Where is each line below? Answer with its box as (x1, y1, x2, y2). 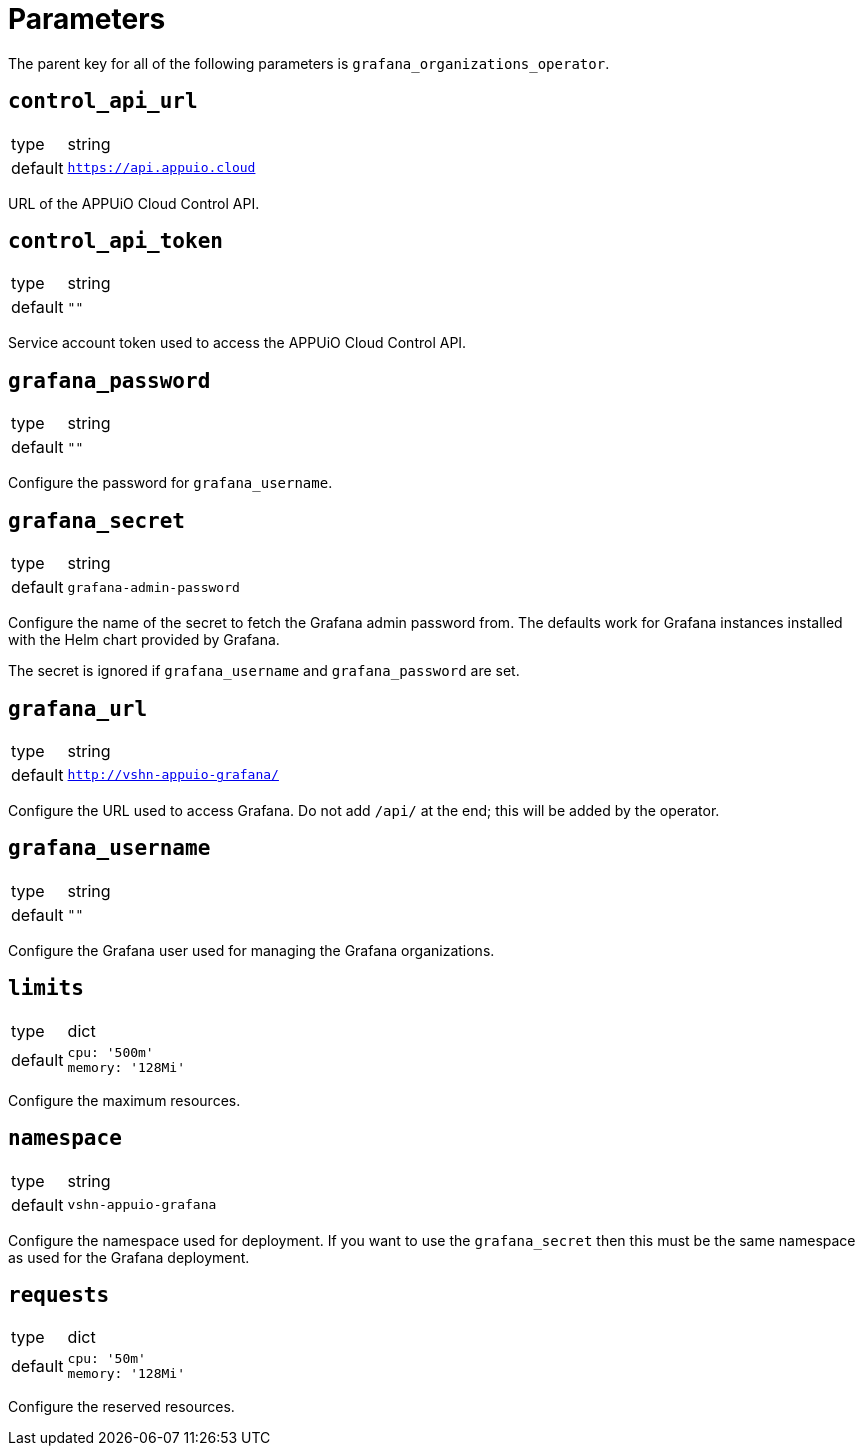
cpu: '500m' (67, 1044, 154, 1060)
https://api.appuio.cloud (67, 160, 256, 176)
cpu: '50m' (67, 1351, 146, 1367)
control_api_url (8, 89, 198, 114)
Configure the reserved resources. (8, 1398, 235, 1416)
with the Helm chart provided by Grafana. (8, 631, 280, 649)
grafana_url (8, 696, 148, 721)
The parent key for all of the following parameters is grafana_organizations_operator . (8, 54, 610, 72)
